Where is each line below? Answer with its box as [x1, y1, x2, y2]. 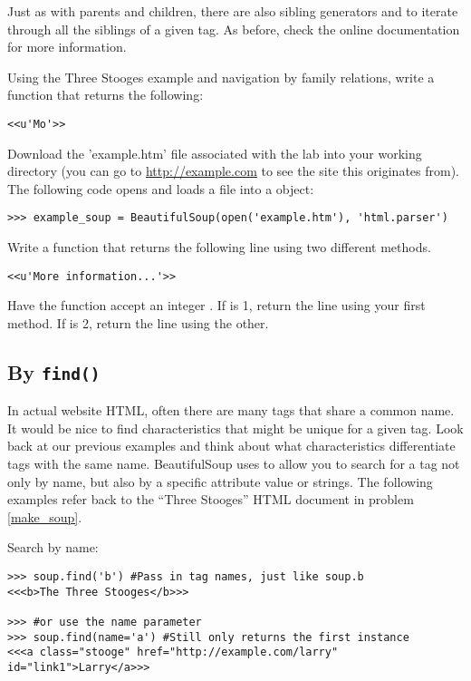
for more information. [7, 37, 127, 56]
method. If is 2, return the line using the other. [7, 313, 269, 332]
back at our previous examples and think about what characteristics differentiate [7, 436, 456, 455]
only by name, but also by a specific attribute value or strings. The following [7, 472, 433, 491]
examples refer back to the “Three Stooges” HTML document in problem [7, 490, 414, 509]
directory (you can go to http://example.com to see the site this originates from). [7, 161, 460, 180]
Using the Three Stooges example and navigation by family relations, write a [7, 67, 435, 86]
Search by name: [7, 538, 99, 557]
